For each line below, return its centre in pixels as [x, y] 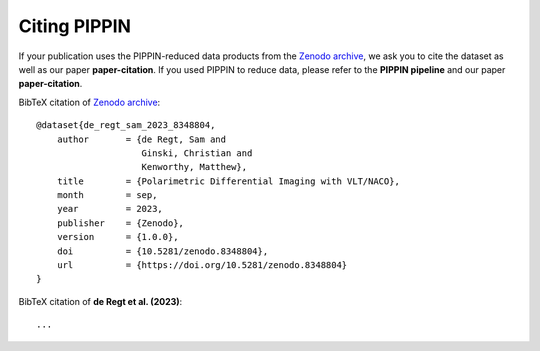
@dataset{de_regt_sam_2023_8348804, [126, 125]
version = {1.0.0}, [117, 237]
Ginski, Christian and [197, 153]
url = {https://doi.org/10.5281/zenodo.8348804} [202, 265]
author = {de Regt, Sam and [141, 139]
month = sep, [107, 195]
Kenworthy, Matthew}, [194, 167]
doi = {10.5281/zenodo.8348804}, [162, 251]
